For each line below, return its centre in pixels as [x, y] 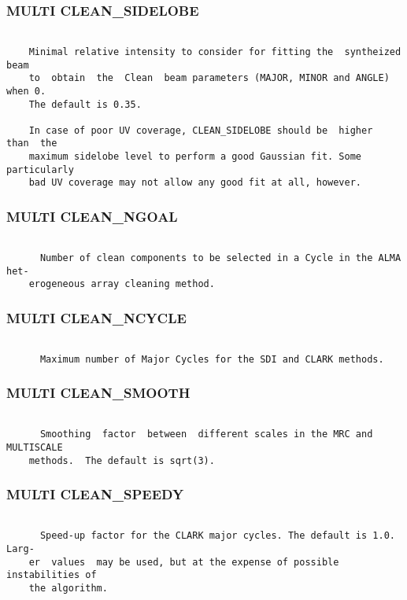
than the [32, 144]
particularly [40, 169]
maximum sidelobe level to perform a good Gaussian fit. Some [195, 157]
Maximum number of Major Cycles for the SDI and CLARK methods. [212, 359]
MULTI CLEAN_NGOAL [92, 217]
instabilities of [52, 575]
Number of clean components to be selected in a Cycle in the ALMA [220, 258]
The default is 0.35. [85, 104]
